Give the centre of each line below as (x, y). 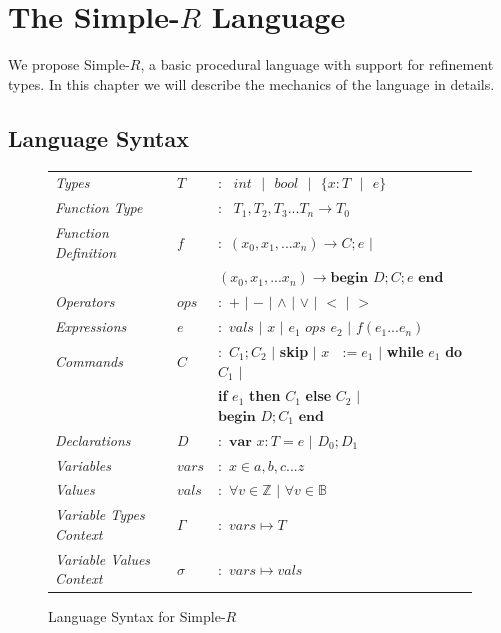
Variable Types (100, 514)
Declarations (93, 439)
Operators (85, 301)
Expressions (91, 326)
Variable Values (103, 558)
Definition (86, 251)
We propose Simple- (69, 64)
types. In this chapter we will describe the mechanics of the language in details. (251, 83)
